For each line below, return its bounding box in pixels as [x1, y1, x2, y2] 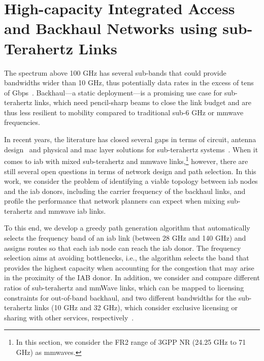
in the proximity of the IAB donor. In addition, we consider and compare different [4, 272, 260, 283]
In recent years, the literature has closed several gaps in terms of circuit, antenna [4, 134, 256, 145]
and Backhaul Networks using [4, 18, 217, 39]
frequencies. [4, 117, 40, 127]
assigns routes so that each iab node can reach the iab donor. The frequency [4, 242, 241, 253]
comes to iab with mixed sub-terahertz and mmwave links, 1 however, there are [4, 154, 248, 166]
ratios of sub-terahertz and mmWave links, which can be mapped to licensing [4, 282, 244, 293]
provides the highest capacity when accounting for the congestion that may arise [4, 262, 254, 273]
